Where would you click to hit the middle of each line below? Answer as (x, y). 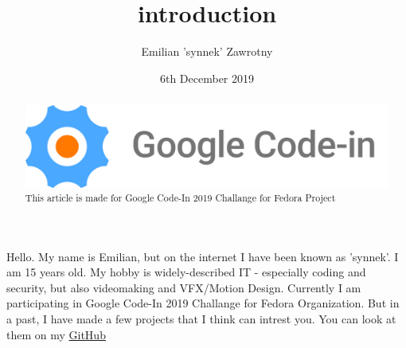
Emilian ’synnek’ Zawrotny (207, 51)
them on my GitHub (56, 334)
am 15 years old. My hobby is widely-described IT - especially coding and (186, 272)
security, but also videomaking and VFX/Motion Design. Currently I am (184, 287)
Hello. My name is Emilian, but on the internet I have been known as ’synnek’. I (203, 256)
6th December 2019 (207, 78)
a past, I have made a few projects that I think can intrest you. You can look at (201, 319)
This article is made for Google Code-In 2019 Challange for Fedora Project (180, 198)
